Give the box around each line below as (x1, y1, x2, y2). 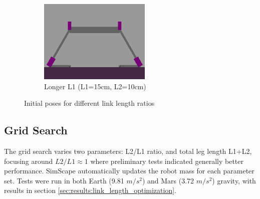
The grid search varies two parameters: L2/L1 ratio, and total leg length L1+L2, (4, 145, 252, 156)
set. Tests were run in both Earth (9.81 (4, 175, 124, 185)
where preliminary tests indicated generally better (90, 155, 244, 166)
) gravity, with (212, 175, 256, 185)
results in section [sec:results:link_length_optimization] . (4, 185, 176, 195)
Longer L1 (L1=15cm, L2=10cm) (44, 81, 146, 91)
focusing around (4, 155, 53, 166)
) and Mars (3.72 (142, 175, 194, 185)
